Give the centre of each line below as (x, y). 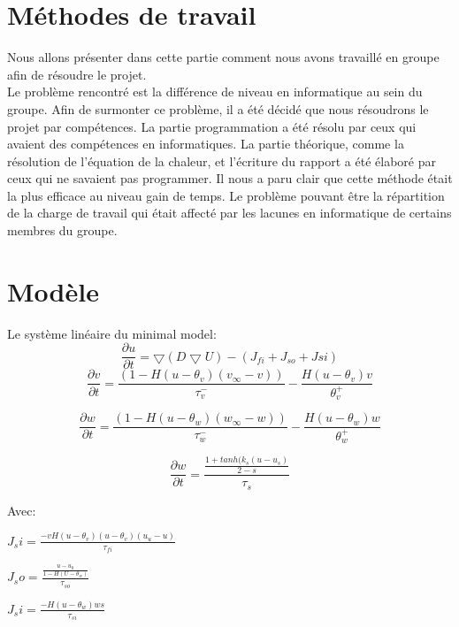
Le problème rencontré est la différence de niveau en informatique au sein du (215, 92)
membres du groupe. (62, 230)
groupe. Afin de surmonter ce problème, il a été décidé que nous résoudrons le (218, 108)
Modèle (53, 291)
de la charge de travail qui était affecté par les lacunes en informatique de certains (229, 213)
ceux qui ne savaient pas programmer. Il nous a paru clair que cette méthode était (230, 178)
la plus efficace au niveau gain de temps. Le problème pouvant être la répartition (226, 195)
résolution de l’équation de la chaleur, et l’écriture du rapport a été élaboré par (222, 161)
